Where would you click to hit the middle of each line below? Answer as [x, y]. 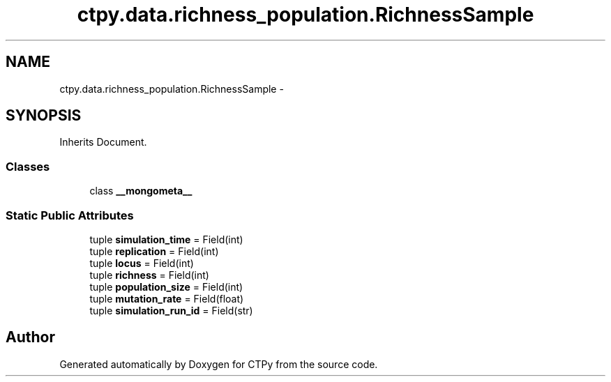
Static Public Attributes [70, 215]
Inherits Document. [103, 142]
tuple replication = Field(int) [154, 251]
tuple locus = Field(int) [142, 263]
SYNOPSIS [44, 116]
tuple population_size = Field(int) [166, 286]
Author [30, 337]
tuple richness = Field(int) [149, 275]
